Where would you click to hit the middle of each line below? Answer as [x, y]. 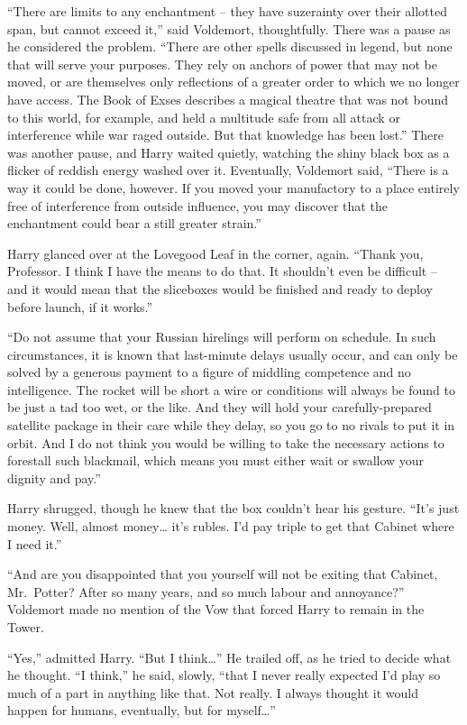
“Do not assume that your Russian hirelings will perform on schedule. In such [222, 337]
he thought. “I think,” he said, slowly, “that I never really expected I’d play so [224, 675]
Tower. [26, 627]
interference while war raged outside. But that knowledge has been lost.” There [225, 135]
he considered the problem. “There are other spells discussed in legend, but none [230, 46]
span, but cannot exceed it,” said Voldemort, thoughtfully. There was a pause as [229, 28]
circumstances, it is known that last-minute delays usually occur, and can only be [233, 354]
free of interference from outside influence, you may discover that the [197, 205]
